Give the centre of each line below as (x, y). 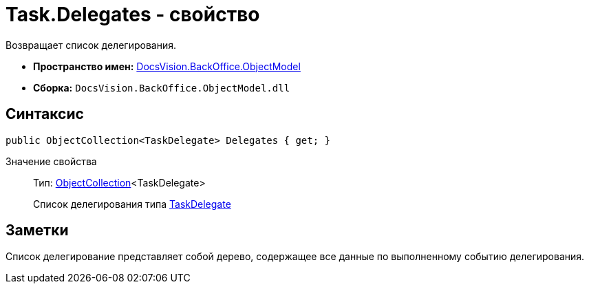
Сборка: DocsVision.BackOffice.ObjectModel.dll (162, 87)
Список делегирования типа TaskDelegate (132, 204)
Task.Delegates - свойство (133, 14)
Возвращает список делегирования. (91, 45)
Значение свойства (51, 161)
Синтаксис (45, 114)
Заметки (37, 231)
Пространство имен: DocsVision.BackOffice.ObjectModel (167, 66)
